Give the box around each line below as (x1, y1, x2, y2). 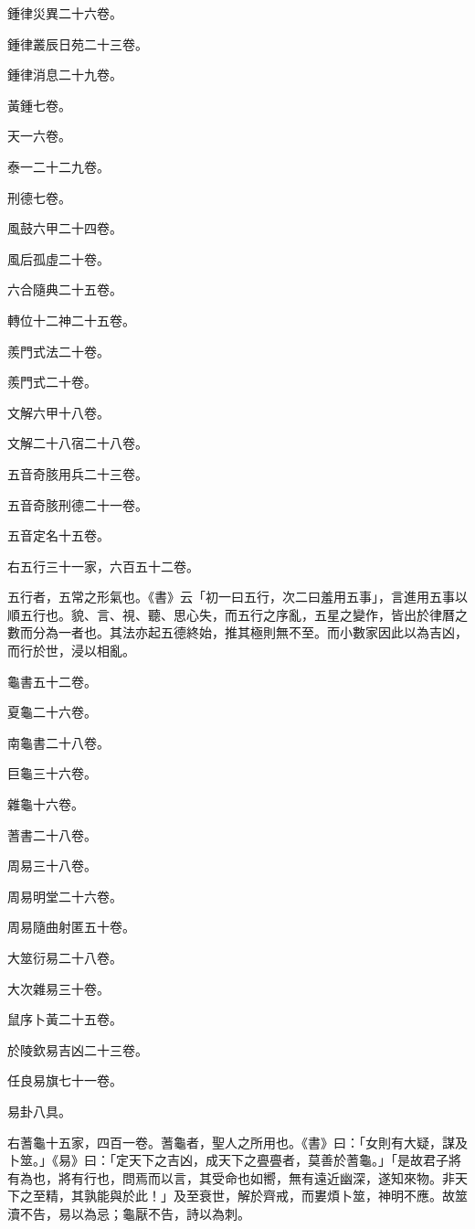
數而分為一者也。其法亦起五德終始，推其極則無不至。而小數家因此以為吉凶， (7, 623, 468, 642)
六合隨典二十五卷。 (7, 280, 122, 299)
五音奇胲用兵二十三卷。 (7, 464, 148, 483)
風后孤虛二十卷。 (7, 249, 110, 268)
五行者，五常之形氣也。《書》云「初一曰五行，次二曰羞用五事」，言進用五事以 (7, 587, 468, 606)
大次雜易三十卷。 (7, 978, 110, 998)
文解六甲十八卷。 (7, 402, 110, 422)
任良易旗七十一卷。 (7, 1071, 122, 1090)
